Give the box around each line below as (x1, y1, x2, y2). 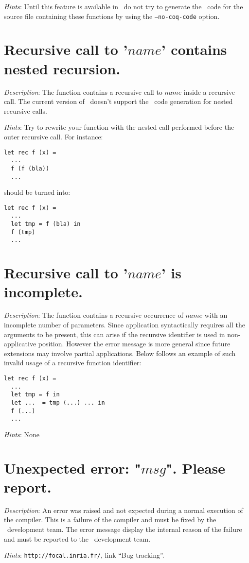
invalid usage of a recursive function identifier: (4, 358, 142, 368)
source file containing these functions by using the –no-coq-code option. (4, 11, 220, 21)
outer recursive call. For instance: (4, 131, 103, 141)
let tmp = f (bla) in (11, 221, 81, 228)
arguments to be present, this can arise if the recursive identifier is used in (4, 329, 225, 339)
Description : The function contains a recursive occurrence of (4, 310, 183, 320)
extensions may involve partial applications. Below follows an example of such (4, 348, 236, 358)
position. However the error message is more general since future (38, 339, 231, 349)
